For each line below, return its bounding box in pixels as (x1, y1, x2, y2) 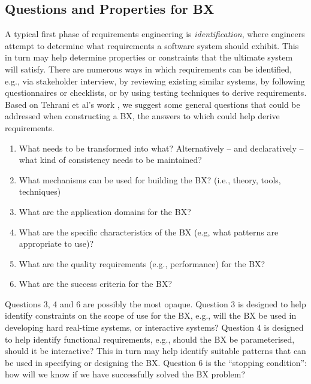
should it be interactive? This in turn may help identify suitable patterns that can (5, 344, 306, 357)
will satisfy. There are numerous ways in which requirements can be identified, (5, 62, 292, 75)
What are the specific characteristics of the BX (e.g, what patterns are (19, 225, 279, 238)
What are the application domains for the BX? (19, 205, 191, 217)
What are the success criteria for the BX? (19, 277, 173, 290)
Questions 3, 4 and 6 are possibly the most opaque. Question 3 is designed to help (5, 297, 306, 310)
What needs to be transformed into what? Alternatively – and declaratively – (19, 141, 304, 154)
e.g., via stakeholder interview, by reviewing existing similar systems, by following (5, 74, 305, 87)
